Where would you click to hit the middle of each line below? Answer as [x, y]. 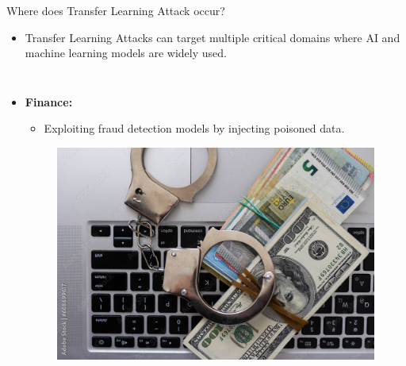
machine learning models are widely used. [126, 53]
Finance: [49, 101]
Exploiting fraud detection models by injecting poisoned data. [194, 128]
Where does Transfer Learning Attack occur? [116, 10]
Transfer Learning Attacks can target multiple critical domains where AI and [213, 37]
